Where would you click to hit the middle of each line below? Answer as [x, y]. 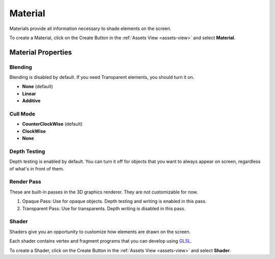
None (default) [38, 87]
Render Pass [25, 182]
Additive [31, 101]
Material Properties [41, 52]
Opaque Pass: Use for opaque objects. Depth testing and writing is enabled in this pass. [114, 202]
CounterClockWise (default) [52, 124]
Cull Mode [22, 114]
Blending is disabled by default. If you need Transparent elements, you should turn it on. [102, 77]
